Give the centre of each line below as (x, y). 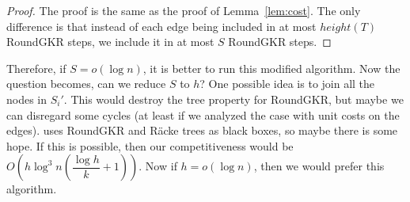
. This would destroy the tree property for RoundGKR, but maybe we (233, 99)
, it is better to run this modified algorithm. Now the (271, 68)
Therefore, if (36, 68)
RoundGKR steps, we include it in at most (110, 42)
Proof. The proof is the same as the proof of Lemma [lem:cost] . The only (184, 10)
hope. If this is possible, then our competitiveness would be (150, 145)
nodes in (27, 99)
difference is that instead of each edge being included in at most (161, 26)
